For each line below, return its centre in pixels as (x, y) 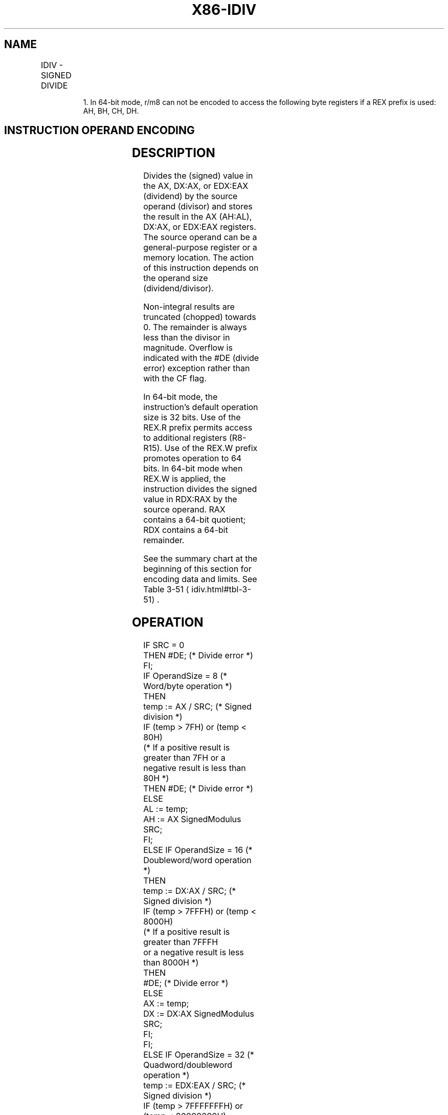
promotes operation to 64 (193, 458)
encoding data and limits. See (200, 579)
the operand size (176, 278)
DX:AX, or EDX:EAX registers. (200, 227)
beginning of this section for (197, 569)
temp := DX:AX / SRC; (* (190, 891)
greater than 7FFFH (181, 942)
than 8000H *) (171, 963)
